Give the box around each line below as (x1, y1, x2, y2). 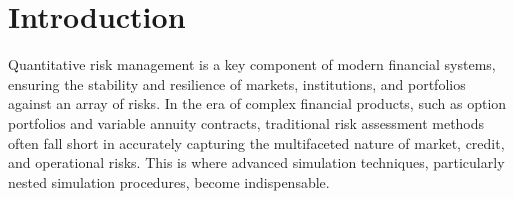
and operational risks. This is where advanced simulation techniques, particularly (8, 152, 505, 173)
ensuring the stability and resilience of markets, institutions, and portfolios (8, 73, 466, 94)
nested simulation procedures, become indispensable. (8, 171, 330, 192)
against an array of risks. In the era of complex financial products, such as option (8, 93, 507, 114)
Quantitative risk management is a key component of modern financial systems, (8, 54, 496, 75)
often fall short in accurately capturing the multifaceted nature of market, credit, (8, 132, 505, 153)
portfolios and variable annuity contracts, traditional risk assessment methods (8, 112, 485, 133)
